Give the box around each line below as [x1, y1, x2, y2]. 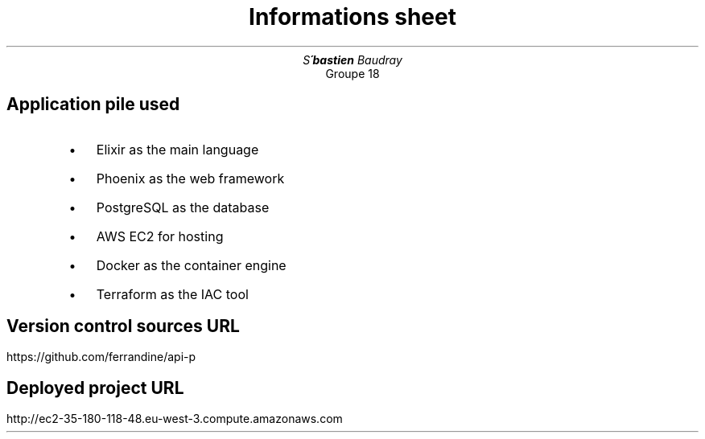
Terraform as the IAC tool [96, 285, 249, 302]
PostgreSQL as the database [96, 199, 270, 215]
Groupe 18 [325, 66, 380, 80]
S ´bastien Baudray [303, 52, 402, 67]
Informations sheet [249, 3, 456, 31]
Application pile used [6, 94, 180, 115]
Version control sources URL [6, 316, 240, 337]
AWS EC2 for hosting [96, 228, 224, 244]
